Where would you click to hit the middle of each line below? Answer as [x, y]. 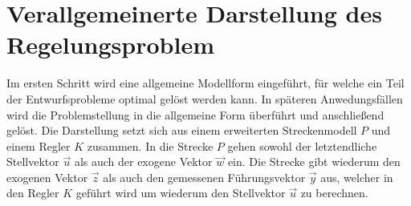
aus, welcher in [357, 177]
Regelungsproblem [110, 44]
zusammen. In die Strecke [150, 145]
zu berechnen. [334, 193]
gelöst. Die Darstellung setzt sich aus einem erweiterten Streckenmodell [182, 130]
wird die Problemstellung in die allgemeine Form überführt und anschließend [195, 114]
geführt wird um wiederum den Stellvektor [181, 193]
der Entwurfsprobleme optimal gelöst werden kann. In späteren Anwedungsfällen [205, 98]
